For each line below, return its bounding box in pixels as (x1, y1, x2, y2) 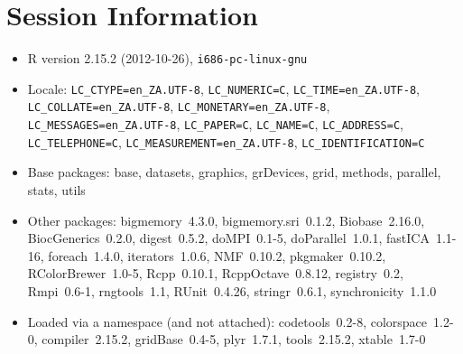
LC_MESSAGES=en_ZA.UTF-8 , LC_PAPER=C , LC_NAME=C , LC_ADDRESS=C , (27, 115, 403, 134)
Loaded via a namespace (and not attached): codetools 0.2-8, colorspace (27, 312, 428, 331)
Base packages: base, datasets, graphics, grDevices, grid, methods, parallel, (27, 163, 441, 182)
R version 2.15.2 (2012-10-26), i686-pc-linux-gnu (27, 49, 308, 68)
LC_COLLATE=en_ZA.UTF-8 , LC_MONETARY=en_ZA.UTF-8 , (27, 97, 330, 116)
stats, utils (27, 181, 86, 199)
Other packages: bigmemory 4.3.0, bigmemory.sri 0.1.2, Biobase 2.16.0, (27, 210, 425, 229)
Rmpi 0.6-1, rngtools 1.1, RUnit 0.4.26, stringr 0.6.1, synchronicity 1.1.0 (27, 281, 437, 300)
